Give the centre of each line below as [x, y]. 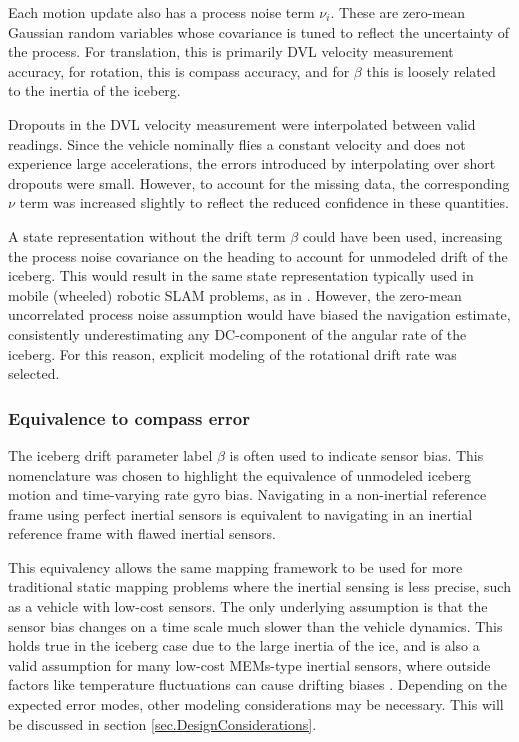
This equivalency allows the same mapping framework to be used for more [235, 566]
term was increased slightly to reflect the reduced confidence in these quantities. [264, 202]
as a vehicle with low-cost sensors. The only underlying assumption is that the [248, 606]
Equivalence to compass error [129, 417]
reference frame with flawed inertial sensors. [142, 533]
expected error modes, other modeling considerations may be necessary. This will [256, 704]
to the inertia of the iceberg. [94, 90]
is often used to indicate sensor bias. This [356, 454]
